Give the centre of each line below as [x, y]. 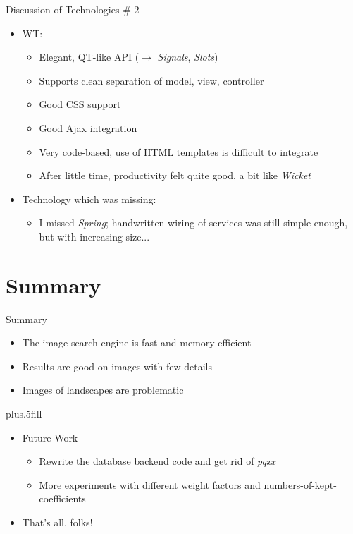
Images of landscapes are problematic [103, 390]
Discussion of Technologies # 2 [73, 9]
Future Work [50, 437]
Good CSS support [80, 104]
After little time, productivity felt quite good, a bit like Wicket [175, 175]
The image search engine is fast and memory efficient [137, 342]
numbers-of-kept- [300, 484]
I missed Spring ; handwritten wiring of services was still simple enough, [193, 223]
